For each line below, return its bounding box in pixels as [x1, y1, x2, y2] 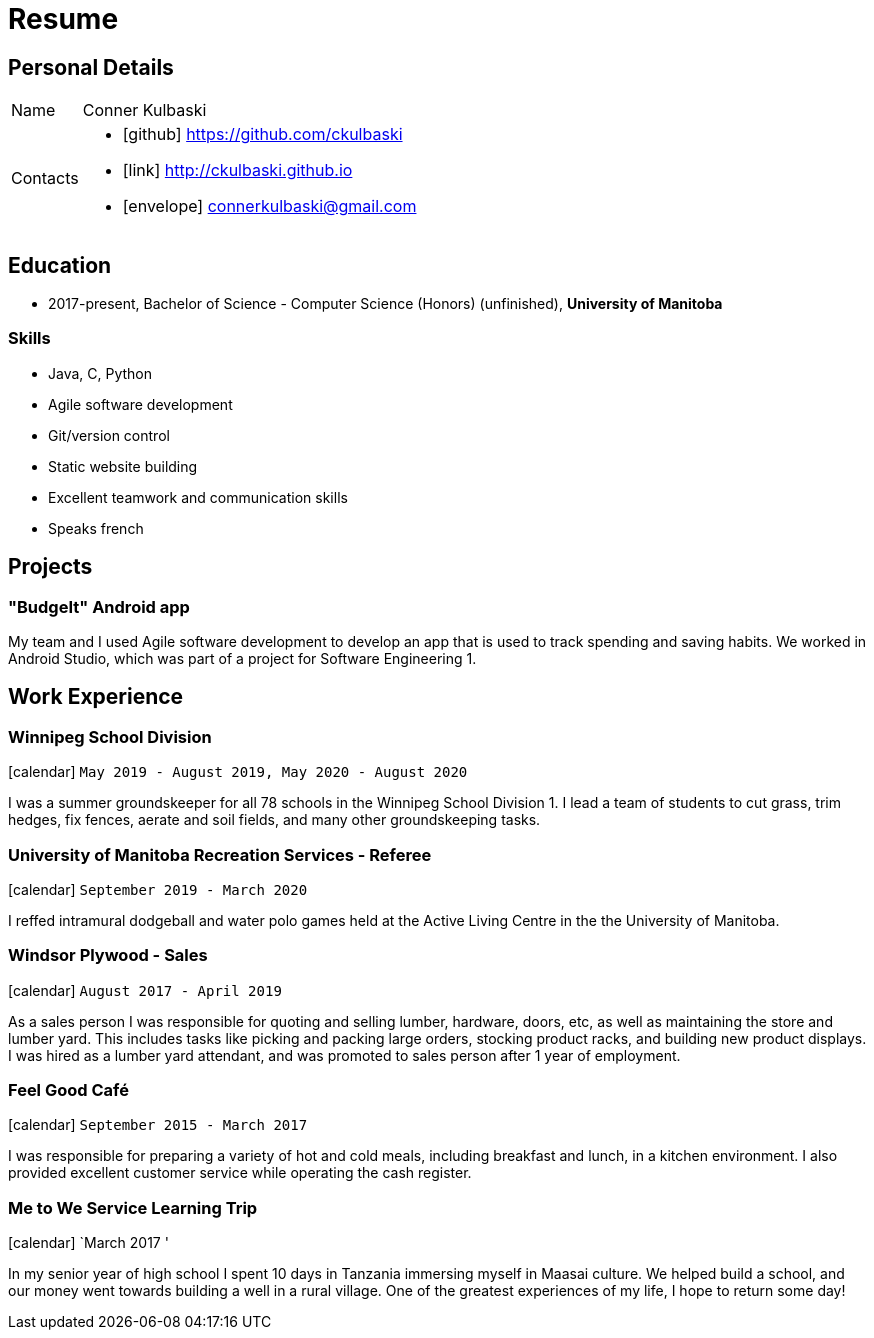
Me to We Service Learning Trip [8, 1197, 258, 1218]
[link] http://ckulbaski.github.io [122, 160, 353, 181]
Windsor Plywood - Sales [8, 945, 208, 966]
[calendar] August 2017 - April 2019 [8, 981, 282, 999]
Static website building [48, 457, 198, 475]
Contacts [11, 168, 79, 189]
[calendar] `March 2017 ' [8, 1234, 169, 1252]
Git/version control [48, 426, 170, 444]
